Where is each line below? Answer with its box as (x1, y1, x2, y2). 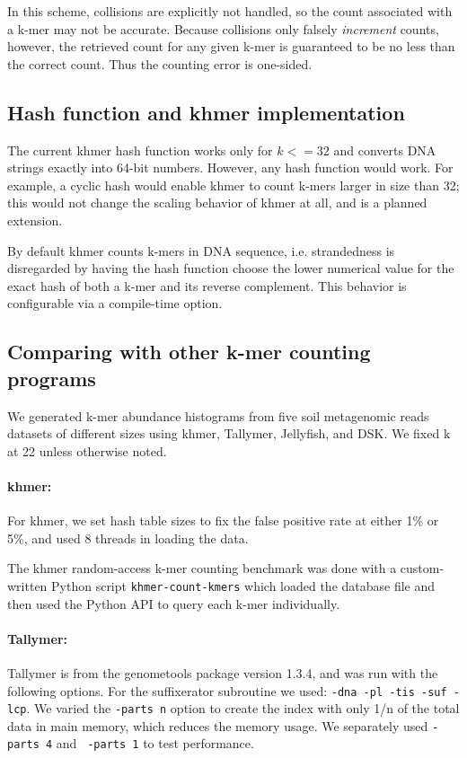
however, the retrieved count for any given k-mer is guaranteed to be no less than (7, 37, 455, 56)
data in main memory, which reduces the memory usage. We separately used (7, 716, 428, 735)
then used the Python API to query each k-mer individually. (7, 594, 340, 613)
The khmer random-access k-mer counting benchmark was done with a (7, 559, 397, 577)
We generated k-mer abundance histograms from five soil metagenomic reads (7, 406, 429, 425)
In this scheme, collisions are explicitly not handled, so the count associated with (7, 2, 453, 20)
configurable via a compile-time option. (7, 294, 223, 313)
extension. (7, 210, 63, 229)
